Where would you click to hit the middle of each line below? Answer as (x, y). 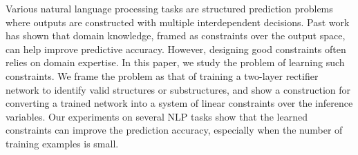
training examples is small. (62, 143)
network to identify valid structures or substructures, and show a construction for (178, 89)
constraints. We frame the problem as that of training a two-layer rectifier (162, 75)
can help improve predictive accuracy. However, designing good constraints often (176, 49)
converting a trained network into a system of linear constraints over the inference (179, 103)
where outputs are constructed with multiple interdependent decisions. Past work (178, 22)
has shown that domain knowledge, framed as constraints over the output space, (176, 35)
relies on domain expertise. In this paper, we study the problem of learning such (175, 62)
